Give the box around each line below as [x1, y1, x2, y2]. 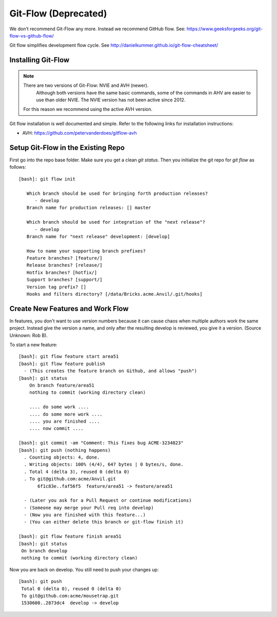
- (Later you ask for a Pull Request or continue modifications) [24, 498, 192, 503]
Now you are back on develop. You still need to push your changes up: [9, 566, 159, 573]
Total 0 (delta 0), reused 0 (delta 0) [21, 586, 122, 591]
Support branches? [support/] [26, 277, 103, 283]
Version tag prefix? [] [26, 284, 87, 290]
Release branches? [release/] [26, 262, 103, 268]
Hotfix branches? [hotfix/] [26, 269, 97, 275]
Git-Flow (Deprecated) [9, 8, 107, 19]
